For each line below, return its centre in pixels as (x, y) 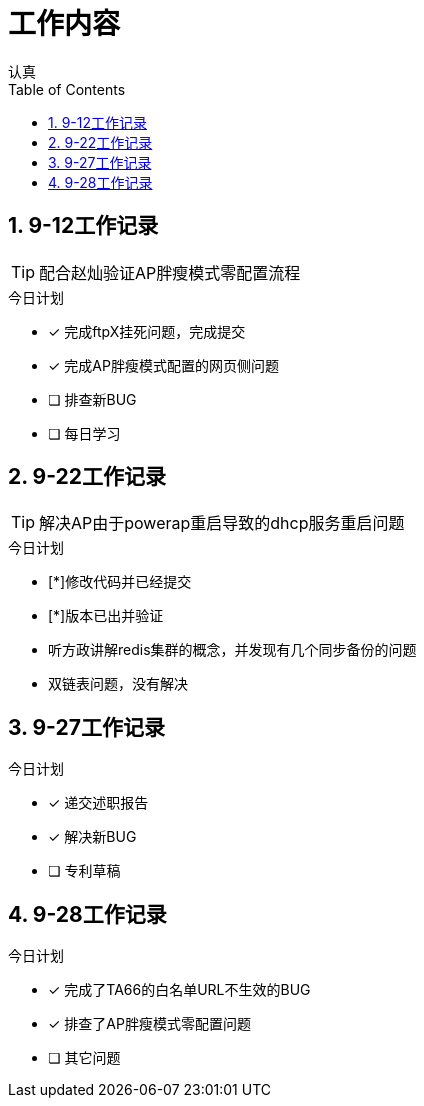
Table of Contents (67, 89)
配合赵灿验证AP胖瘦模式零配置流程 (170, 272)
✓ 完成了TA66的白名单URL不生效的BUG (179, 990)
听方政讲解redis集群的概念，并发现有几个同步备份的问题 (232, 650)
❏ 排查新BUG (92, 399)
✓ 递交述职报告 (98, 803)
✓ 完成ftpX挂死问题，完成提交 (147, 331)
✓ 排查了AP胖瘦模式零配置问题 (149, 1024)
